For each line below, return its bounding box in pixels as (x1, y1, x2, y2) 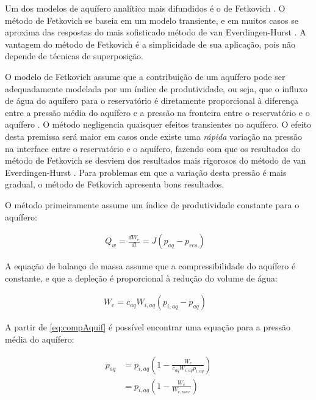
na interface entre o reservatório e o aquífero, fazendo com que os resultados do (5, 142, 301, 155)
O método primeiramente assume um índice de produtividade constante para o (5, 198, 300, 211)
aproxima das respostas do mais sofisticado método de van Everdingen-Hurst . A (5, 26, 306, 38)
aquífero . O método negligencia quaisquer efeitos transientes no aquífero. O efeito (5, 118, 312, 131)
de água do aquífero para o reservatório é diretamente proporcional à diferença (5, 94, 299, 107)
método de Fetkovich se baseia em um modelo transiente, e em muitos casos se (5, 13, 298, 26)
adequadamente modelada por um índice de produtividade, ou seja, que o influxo (5, 82, 308, 95)
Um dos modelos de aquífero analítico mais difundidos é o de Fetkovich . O (5, 2, 285, 14)
